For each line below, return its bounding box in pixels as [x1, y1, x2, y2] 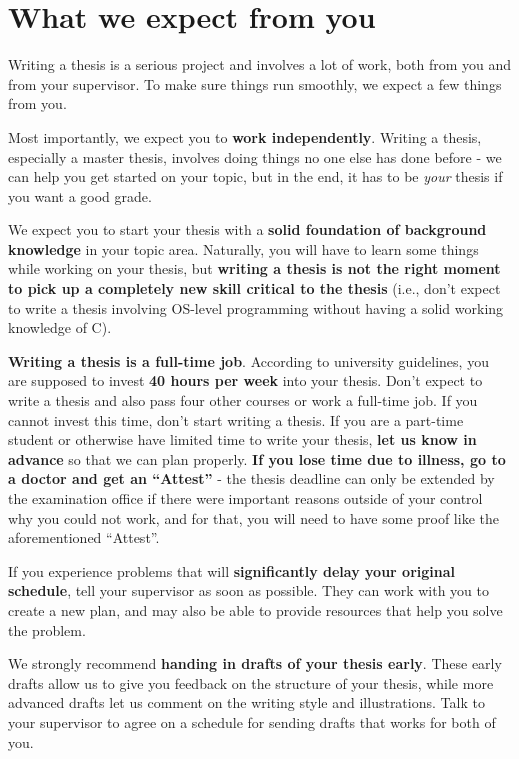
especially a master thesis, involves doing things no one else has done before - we [8, 146, 502, 167]
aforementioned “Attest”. [8, 527, 160, 548]
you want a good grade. [8, 185, 152, 206]
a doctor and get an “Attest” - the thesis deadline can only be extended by [8, 468, 495, 489]
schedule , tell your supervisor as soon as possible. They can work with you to [8, 580, 489, 601]
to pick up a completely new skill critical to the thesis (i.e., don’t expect [8, 278, 501, 299]
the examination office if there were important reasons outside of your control [8, 488, 483, 508]
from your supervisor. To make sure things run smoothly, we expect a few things [8, 73, 502, 94]
